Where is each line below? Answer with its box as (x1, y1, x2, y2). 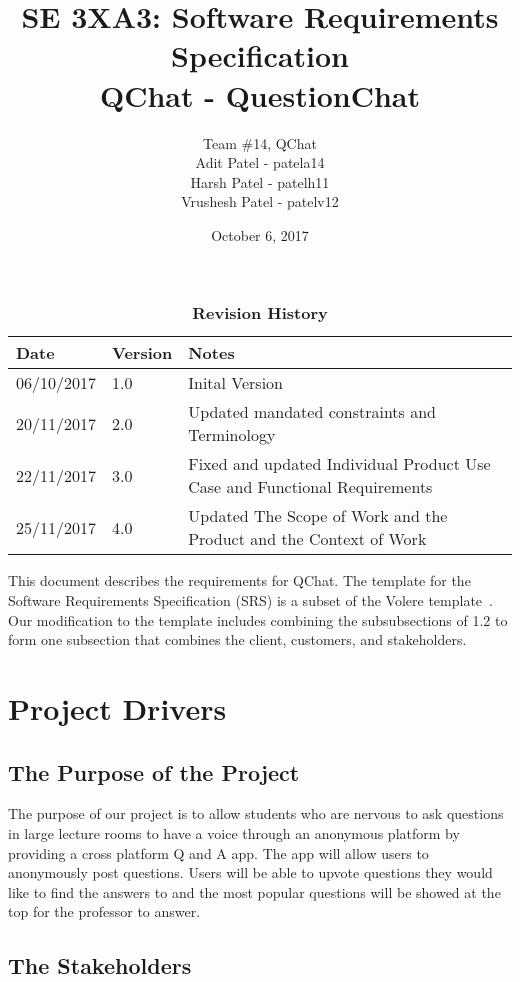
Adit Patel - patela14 (195, 152, 325, 173)
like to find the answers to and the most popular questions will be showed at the (8, 881, 501, 902)
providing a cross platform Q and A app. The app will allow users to (8, 842, 429, 863)
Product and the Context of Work (188, 527, 427, 551)
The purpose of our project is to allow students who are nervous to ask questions (8, 803, 504, 824)
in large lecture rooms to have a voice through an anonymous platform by (8, 823, 460, 844)
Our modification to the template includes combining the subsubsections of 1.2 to (8, 609, 508, 630)
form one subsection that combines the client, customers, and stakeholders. (8, 629, 467, 650)
